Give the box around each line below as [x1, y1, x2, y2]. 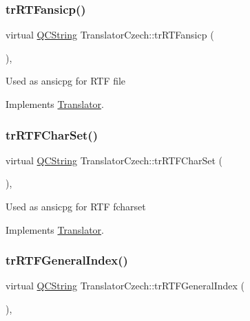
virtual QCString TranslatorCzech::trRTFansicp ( [6, 27, 214, 42]
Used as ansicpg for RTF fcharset [6, 199, 146, 213]
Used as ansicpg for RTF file [6, 74, 126, 88]
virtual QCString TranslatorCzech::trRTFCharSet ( [6, 153, 222, 167]
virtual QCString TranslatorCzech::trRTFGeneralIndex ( [6, 278, 244, 293]
